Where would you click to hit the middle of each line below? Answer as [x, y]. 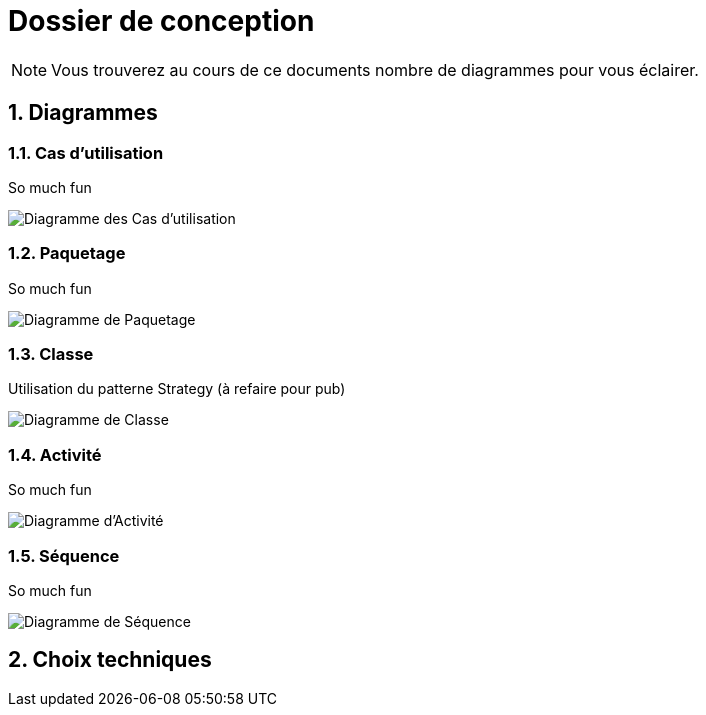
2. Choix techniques [110, 660]
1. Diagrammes [83, 113]
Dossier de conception [161, 21]
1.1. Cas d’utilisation [86, 152]
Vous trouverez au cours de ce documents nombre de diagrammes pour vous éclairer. [375, 69]
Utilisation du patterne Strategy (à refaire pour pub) [177, 389]
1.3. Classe [51, 354]
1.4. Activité [55, 454]
